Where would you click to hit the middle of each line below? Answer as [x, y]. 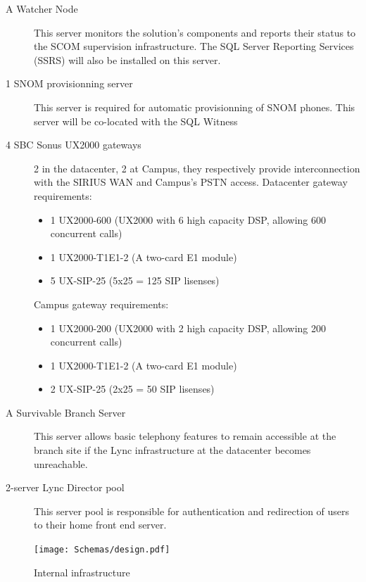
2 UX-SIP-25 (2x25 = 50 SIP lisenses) [132, 389]
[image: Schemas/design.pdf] [102, 550]
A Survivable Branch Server [66, 412]
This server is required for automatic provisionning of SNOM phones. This [195, 107]
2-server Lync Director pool [65, 487]
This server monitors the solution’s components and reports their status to [195, 32]
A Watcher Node [42, 8]
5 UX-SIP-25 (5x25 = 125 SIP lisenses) [135, 280]
